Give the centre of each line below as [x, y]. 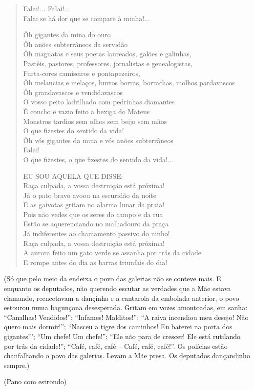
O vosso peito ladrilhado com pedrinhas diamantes [99, 102]
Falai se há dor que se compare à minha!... [86, 18]
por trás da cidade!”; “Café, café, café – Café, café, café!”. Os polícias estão [116, 346]
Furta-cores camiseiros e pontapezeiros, [82, 73]
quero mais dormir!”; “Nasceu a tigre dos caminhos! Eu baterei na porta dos [118, 327]
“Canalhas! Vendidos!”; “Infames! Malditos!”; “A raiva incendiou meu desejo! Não [126, 317]
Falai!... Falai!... [47, 8]
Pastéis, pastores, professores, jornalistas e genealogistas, [108, 63]
